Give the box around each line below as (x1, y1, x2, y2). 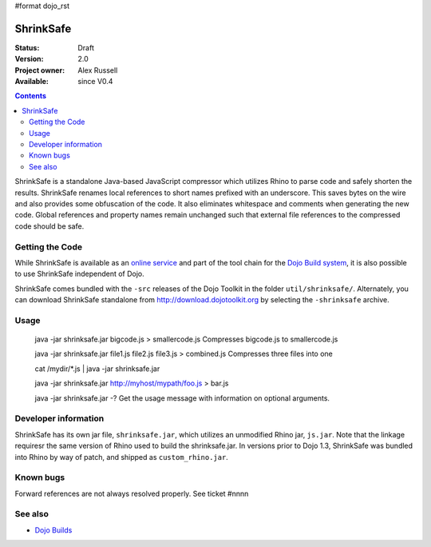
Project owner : (14, 65, 65, 75)
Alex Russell (77, 65, 118, 75)
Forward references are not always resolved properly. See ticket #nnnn (14, 489, 249, 498)
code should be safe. (14, 221, 85, 231)
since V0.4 (77, 77, 113, 86)
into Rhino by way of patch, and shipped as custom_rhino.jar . (14, 452, 229, 461)
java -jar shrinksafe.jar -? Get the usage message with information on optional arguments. (34, 393, 330, 403)
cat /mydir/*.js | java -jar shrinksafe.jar (34, 364, 160, 373)
